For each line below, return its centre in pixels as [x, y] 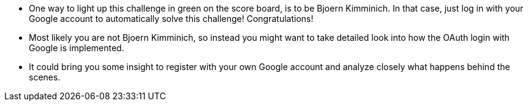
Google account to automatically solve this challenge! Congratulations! [171, 19]
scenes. [45, 77]
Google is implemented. [77, 48]
